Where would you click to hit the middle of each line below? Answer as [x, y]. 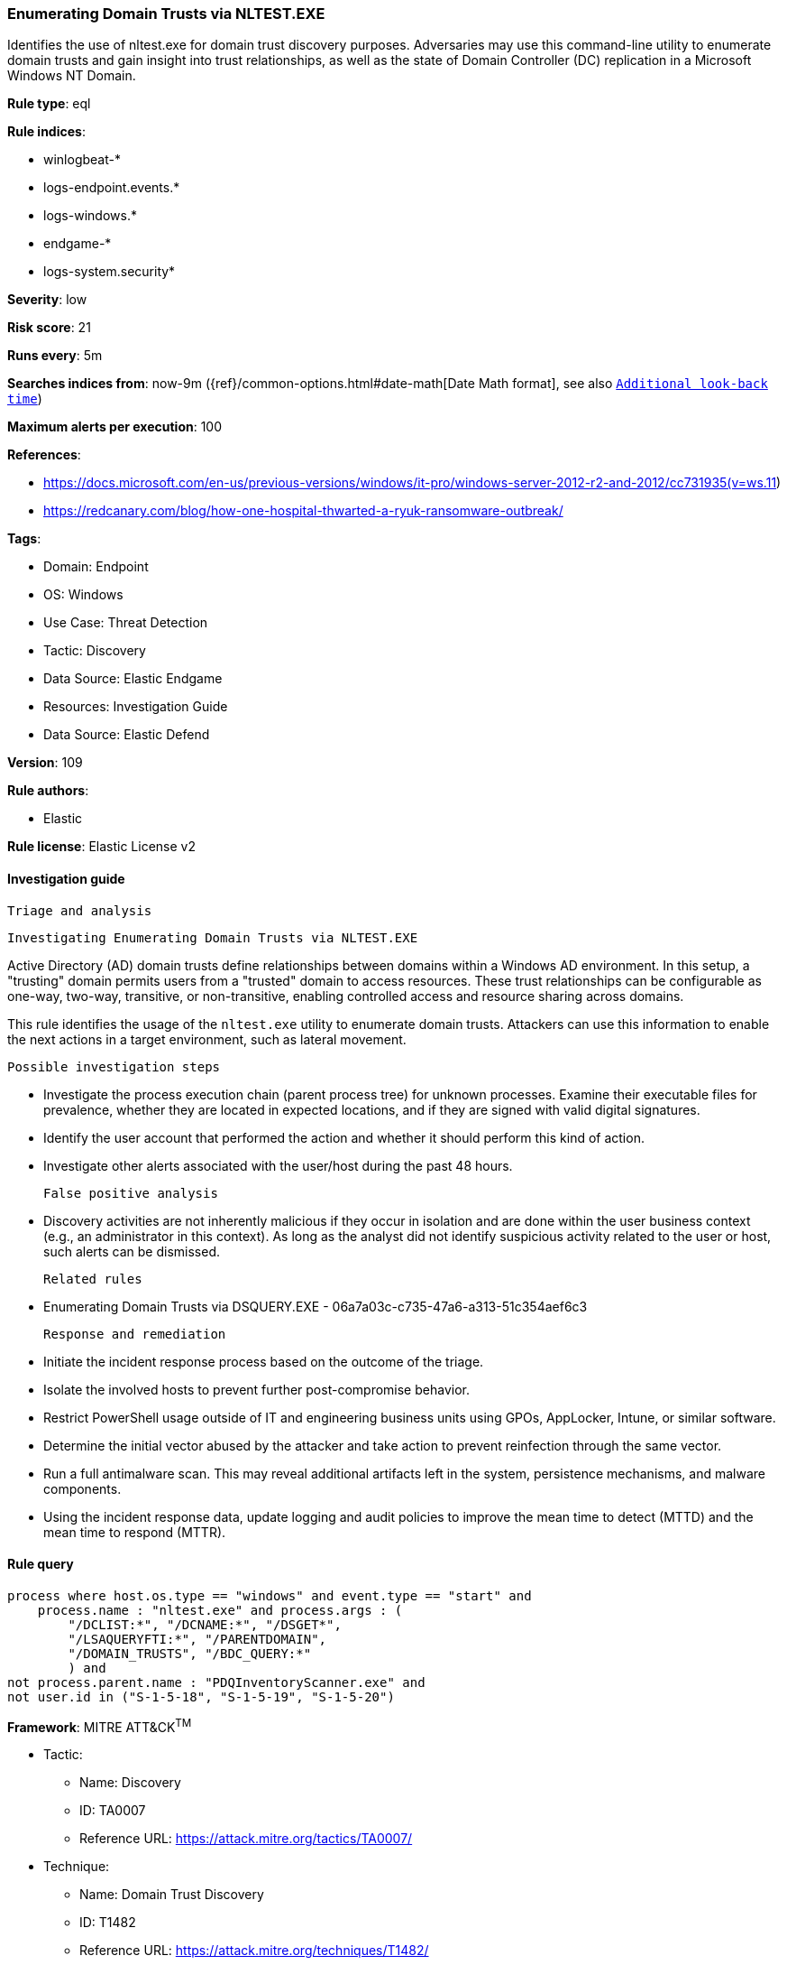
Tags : [24, 539]
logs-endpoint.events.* [112, 188]
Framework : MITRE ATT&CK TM [100, 1725]
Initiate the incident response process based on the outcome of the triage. [264, 1361]
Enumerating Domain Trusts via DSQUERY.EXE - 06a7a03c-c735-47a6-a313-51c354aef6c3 [316, 1306]
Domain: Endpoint [96, 567]
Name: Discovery [130, 1783]
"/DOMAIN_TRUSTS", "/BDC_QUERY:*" [190, 1653]
